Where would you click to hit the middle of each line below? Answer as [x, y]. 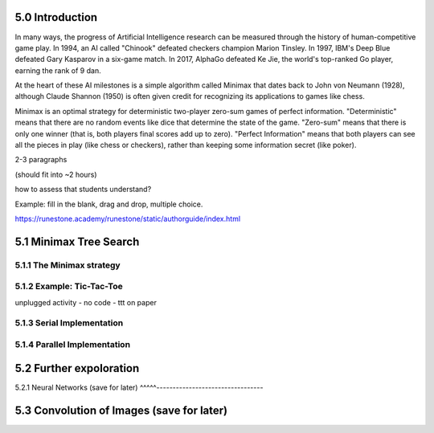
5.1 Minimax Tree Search [77, 241]
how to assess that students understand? [83, 190]
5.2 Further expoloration [77, 368]
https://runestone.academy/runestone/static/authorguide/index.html [128, 219]
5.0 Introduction [56, 17]
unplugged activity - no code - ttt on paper [86, 302]
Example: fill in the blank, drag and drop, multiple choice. [109, 204]
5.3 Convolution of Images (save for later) [121, 410]
